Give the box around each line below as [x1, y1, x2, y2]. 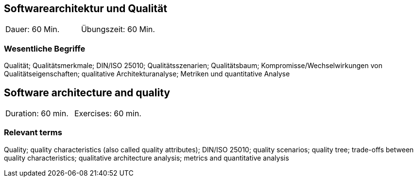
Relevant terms [4, 127, 62, 138]
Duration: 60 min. [5, 109, 69, 119]
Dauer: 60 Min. [5, 24, 60, 35]
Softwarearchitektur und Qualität [4, 2, 167, 15]
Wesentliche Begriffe [4, 43, 86, 54]
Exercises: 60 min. [74, 109, 141, 119]
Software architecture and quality [4, 86, 170, 99]
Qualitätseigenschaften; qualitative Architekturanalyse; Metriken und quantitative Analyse [4, 70, 290, 78]
